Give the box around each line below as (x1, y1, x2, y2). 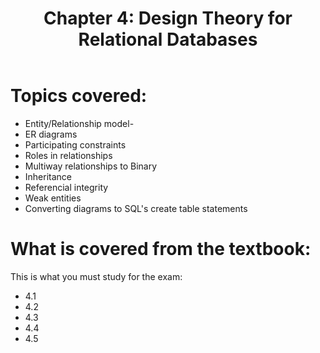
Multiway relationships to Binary (24, 160, 158, 172)
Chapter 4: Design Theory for (43, 7, 293, 30)
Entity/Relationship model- (24, 117, 135, 129)
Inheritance (24, 170, 73, 182)
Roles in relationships (24, 149, 113, 161)
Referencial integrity (24, 181, 109, 193)
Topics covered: (10, 85, 148, 107)
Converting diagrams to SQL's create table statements (24, 202, 248, 214)
